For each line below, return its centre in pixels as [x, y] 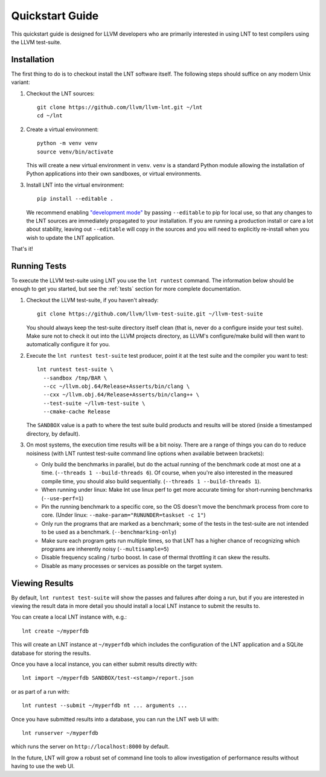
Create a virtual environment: [62, 129]
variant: [21, 82]
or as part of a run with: [40, 691]
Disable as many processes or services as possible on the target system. [132, 566]
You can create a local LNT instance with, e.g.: [69, 617]
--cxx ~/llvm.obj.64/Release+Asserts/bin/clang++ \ [121, 395]
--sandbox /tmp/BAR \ [75, 378]
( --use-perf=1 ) [62, 498]
